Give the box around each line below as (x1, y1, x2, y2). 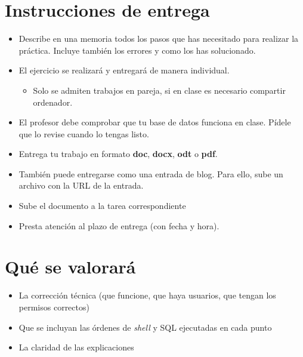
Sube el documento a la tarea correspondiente (18, 199, 186, 212)
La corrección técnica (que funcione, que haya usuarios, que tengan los (18, 289, 276, 301)
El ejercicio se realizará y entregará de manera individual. (18, 64, 230, 76)
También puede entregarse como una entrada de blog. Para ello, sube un (18, 167, 283, 180)
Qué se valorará (5, 254, 136, 279)
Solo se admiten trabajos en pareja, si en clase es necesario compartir (33, 84, 286, 96)
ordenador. (33, 96, 73, 108)
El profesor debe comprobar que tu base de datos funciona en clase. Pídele (18, 116, 291, 128)
